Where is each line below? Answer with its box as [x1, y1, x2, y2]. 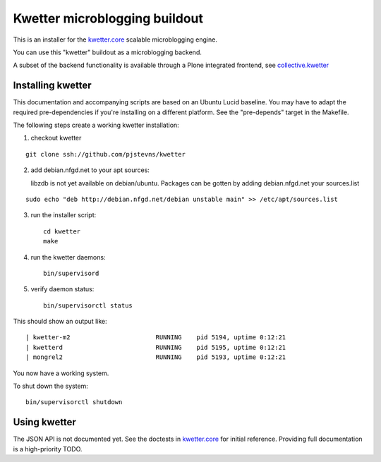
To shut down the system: [13, 382, 88, 391]
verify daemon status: [30, 285, 95, 293]
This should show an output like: [13, 317, 107, 326]
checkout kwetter [30, 134, 82, 142]
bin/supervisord [43, 269, 99, 277]
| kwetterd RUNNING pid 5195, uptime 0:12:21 [25, 343, 286, 351]
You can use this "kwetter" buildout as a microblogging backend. [13, 48, 202, 56]
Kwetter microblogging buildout [13, 11, 204, 26]
